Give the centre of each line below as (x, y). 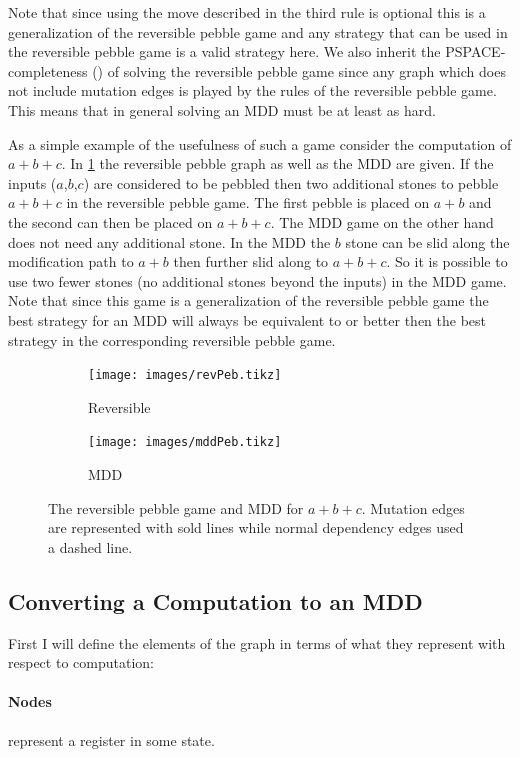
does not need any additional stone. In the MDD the (169, 241)
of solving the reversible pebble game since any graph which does (306, 70)
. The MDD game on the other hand (382, 221)
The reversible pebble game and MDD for (176, 507)
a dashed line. (90, 546)
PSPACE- (475, 51)
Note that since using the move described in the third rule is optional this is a (247, 12)
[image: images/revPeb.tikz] (185, 375)
